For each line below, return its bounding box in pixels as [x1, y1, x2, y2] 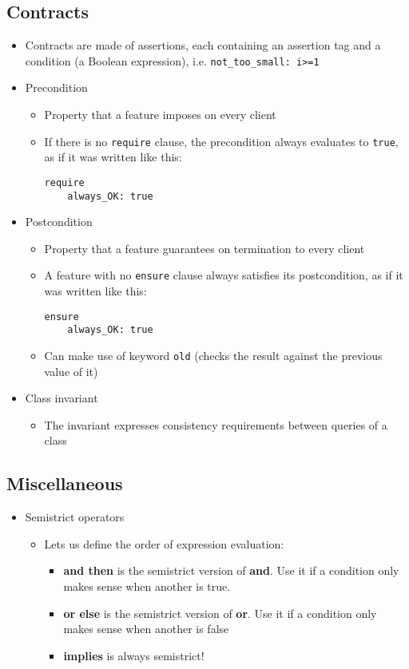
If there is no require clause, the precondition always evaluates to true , [44, 133, 399, 149]
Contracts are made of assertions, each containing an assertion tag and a [25, 37, 381, 53]
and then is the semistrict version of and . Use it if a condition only [63, 562, 399, 579]
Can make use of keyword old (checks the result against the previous [44, 346, 383, 363]
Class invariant [25, 390, 98, 406]
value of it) [44, 362, 98, 379]
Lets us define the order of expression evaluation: [44, 535, 284, 552]
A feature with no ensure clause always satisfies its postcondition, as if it [44, 267, 403, 283]
